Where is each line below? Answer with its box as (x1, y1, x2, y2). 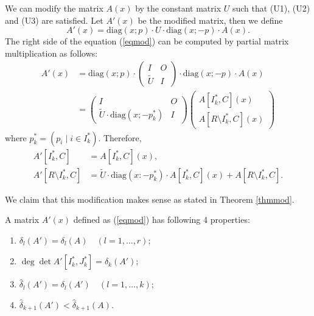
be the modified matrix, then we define (138, 13, 283, 26)
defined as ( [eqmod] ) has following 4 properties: (73, 213, 250, 226)
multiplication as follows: (5, 46, 98, 59)
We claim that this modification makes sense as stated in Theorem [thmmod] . (5, 192, 295, 205)
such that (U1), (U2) (232, 2, 310, 14)
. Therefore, (98, 131, 142, 144)
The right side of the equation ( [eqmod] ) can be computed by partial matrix (5, 35, 289, 47)
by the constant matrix (135, 2, 222, 14)
